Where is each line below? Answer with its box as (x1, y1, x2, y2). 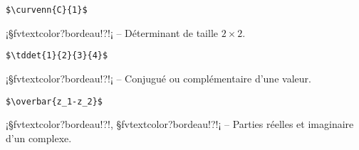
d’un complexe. (6, 130, 72, 145)
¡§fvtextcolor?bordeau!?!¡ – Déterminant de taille (6, 25, 219, 40)
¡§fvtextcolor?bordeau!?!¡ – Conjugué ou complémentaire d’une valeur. (6, 70, 311, 85)
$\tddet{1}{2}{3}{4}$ (6, 50, 108, 61)
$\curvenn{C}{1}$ (6, 5, 88, 15)
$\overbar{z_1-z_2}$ (6, 96, 103, 107)
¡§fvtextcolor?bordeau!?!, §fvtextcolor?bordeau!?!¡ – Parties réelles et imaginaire (6, 117, 354, 132)
